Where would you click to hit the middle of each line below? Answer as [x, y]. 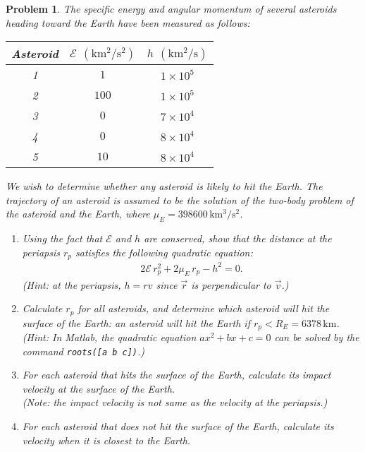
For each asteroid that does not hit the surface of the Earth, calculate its [178, 426]
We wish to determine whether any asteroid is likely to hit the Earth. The [164, 186]
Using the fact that [62, 238]
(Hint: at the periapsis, [72, 284]
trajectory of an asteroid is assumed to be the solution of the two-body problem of [180, 200]
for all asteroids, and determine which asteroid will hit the [204, 308]
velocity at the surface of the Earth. [99, 388]
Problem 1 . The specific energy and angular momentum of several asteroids [171, 8]
